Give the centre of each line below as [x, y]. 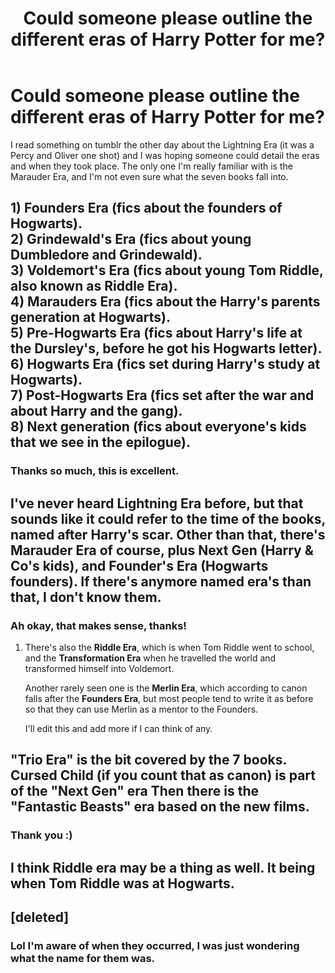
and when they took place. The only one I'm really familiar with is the [151, 166]
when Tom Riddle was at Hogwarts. [122, 883]
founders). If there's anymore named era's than [161, 581]
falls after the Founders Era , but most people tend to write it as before [169, 698]
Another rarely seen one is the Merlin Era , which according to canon [166, 688]
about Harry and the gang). [96, 411]
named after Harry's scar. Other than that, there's [168, 534]
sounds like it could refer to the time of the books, [168, 518]
